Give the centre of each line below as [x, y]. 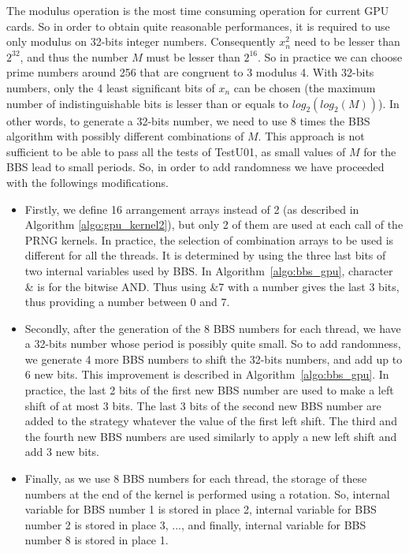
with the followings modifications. [87, 182]
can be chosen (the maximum [305, 87]
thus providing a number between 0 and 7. [127, 302]
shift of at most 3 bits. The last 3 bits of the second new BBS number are [203, 405]
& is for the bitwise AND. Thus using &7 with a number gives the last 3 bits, [212, 286]
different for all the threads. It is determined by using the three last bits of [205, 255]
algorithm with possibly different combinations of [125, 136]
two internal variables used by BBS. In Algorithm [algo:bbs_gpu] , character [209, 270]
